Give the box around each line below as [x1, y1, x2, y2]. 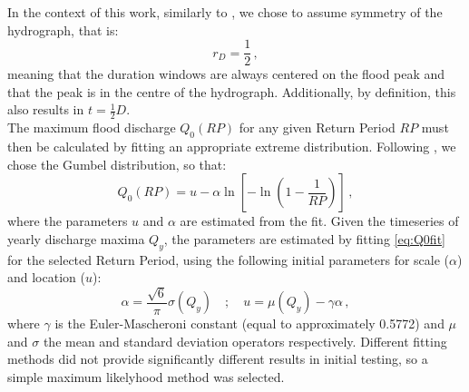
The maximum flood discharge [7, 118, 176, 137]
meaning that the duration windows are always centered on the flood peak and [7, 64, 445, 83]
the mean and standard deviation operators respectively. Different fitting [43, 331, 447, 350]
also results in [7, 100, 84, 119]
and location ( [7, 268, 85, 287]
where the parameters [7, 211, 128, 230]
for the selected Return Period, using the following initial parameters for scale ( [7, 250, 450, 269]
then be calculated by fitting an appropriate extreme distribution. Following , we [7, 137, 456, 156]
